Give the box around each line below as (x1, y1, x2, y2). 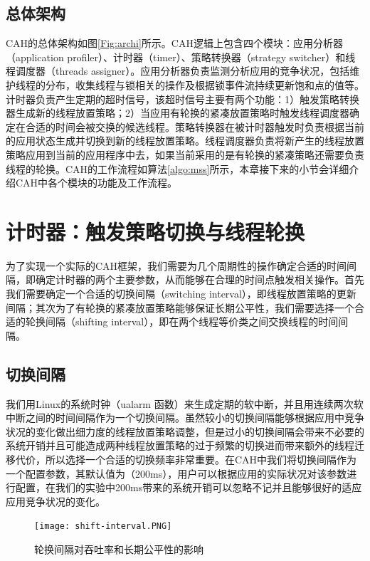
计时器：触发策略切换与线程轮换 (6, 216, 305, 246)
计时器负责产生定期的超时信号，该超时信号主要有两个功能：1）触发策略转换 (6, 91, 359, 106)
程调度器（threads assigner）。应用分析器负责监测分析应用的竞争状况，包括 (6, 63, 350, 78)
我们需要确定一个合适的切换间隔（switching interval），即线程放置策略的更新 (6, 286, 356, 301)
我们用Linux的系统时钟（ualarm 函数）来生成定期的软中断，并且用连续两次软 (6, 396, 364, 411)
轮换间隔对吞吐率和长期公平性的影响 (34, 542, 203, 557)
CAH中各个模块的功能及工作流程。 (15, 175, 178, 190)
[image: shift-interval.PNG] (34, 521, 172, 532)
